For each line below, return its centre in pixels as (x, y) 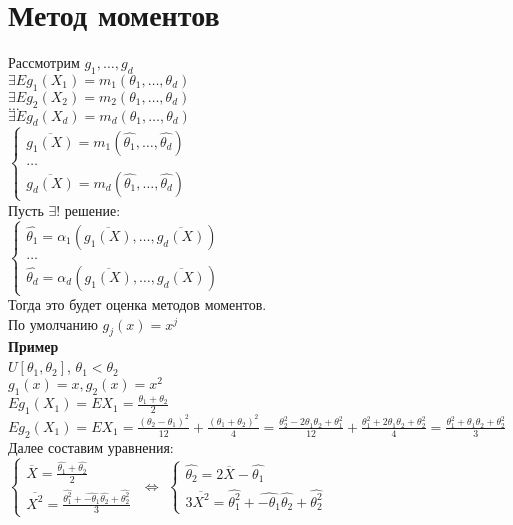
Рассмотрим (44, 62)
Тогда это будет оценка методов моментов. (137, 304)
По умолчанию (53, 323)
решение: (92, 209)
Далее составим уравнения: (91, 446)
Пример (33, 346)
